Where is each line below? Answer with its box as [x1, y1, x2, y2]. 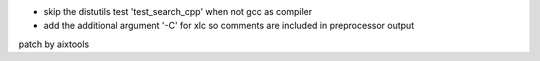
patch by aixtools [18, 38, 90, 50]
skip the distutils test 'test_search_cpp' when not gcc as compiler [43, 6, 313, 17]
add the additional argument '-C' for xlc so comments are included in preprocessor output [43, 20, 415, 32]
